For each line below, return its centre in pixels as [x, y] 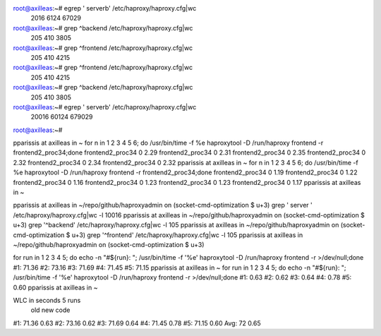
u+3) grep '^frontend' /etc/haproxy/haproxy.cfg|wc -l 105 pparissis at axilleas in [187, 235]
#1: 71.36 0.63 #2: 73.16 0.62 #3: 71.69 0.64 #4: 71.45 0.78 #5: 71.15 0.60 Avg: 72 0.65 [137, 323]
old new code [50, 310]
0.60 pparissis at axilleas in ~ [55, 287]
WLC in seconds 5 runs [47, 300]
